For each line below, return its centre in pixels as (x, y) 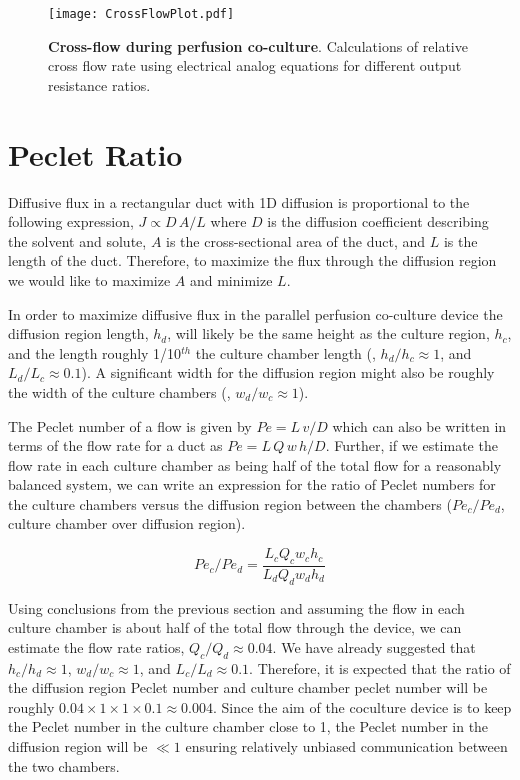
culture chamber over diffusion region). (127, 523)
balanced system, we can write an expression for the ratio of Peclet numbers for (252, 484)
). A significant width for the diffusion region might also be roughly (288, 372)
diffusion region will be (78, 746)
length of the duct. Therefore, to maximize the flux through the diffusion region (252, 260)
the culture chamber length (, (285, 352)
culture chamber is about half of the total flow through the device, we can (235, 627)
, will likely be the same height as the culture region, (328, 333)
